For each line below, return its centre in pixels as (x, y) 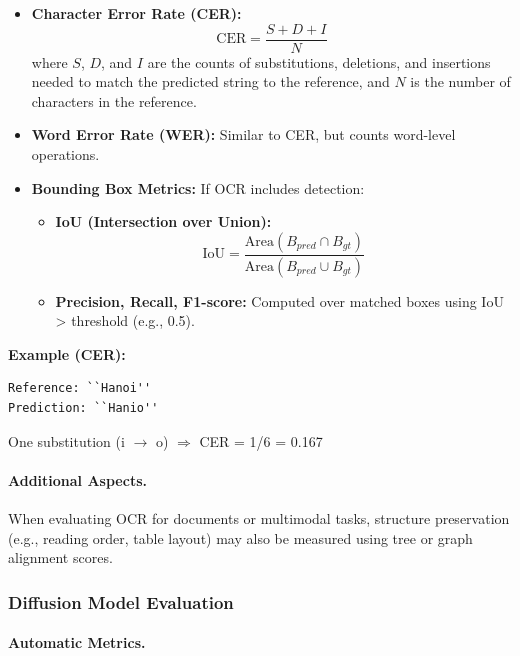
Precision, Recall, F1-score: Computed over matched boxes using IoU (279, 300)
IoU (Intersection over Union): (163, 221)
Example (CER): (67, 353)
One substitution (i (66, 440)
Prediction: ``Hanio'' (83, 408)
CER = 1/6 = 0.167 (261, 440)
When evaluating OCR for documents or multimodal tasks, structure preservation (259, 518)
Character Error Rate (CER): (136, 13)
